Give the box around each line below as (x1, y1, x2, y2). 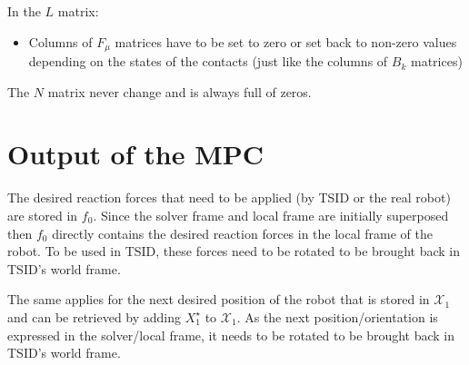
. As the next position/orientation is (236, 307, 438, 326)
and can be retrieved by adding (7, 307, 182, 326)
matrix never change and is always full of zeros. (47, 82, 312, 101)
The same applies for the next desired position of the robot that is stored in (7, 290, 430, 309)
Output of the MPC (7, 135, 264, 173)
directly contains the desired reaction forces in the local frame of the (52, 223, 433, 242)
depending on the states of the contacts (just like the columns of (28, 52, 388, 71)
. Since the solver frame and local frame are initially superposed (93, 205, 449, 224)
